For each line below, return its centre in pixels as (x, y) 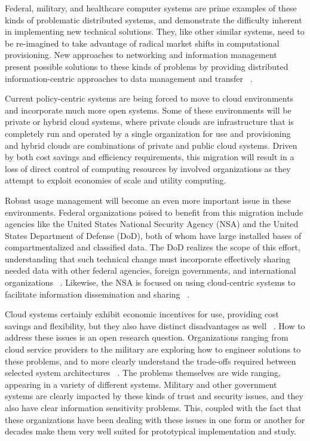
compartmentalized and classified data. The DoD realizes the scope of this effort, (153, 247)
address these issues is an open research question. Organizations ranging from (147, 337)
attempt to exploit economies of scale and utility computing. (116, 180)
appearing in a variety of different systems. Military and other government (141, 384)
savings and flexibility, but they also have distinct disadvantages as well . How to (155, 325)
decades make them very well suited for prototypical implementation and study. (151, 431)
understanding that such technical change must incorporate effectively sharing (148, 258)
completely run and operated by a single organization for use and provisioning (148, 133)
